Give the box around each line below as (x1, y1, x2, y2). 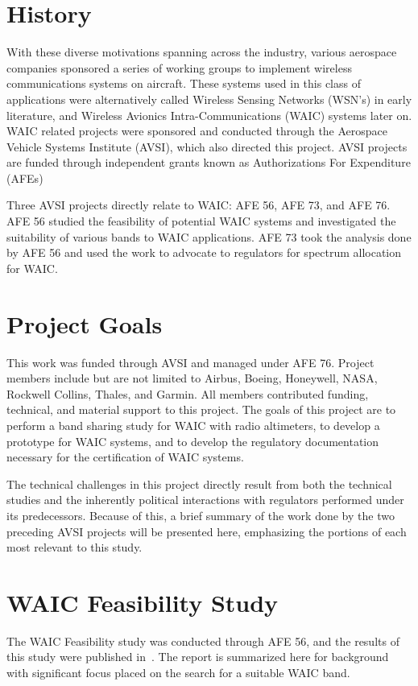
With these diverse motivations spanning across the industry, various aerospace (6, 43, 397, 60)
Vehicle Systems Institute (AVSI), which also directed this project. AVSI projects (6, 138, 408, 155)
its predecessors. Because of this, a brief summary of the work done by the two (6, 506, 395, 523)
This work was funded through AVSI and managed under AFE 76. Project (6, 353, 375, 370)
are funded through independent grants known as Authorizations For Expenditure (6, 154, 411, 171)
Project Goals (6, 307, 163, 340)
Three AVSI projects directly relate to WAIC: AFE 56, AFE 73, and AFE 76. (6, 196, 391, 213)
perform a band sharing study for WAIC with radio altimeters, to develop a (6, 416, 380, 433)
